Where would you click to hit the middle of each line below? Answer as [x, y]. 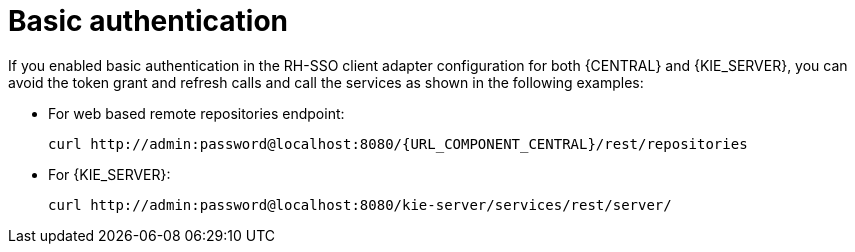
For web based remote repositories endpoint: [196, 113]
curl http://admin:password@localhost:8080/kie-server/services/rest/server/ [360, 204]
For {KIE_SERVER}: [109, 174]
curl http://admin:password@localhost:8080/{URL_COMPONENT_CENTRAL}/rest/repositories [398, 143]
